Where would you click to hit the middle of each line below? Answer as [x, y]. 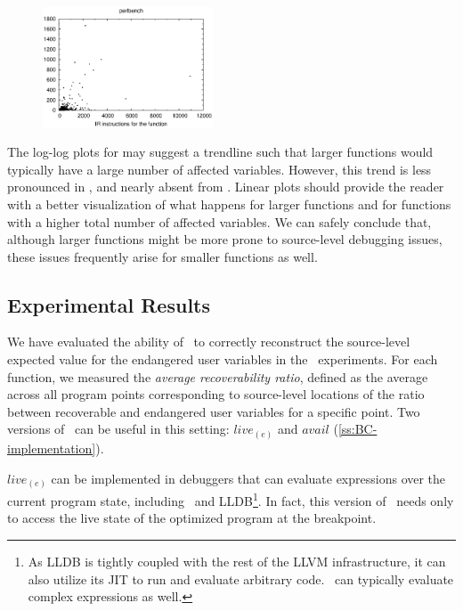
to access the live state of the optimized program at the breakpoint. [192, 518]
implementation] [52, 448]
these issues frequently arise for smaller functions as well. [162, 256]
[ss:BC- [357, 429]
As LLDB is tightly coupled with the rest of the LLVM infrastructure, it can [237, 561]
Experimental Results [109, 304]
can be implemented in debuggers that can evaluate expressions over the [248, 478]
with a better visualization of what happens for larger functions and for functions [229, 204]
